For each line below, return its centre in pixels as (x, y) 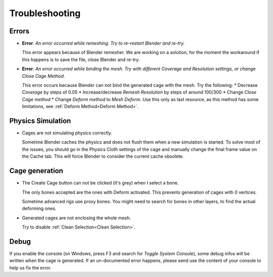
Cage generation (36, 171)
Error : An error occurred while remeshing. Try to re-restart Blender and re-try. (103, 43)
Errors (19, 31)
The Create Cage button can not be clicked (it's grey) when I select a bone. (100, 183)
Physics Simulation (40, 121)
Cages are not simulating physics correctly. (67, 133)
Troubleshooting (45, 13)
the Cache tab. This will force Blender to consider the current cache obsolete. (103, 156)
